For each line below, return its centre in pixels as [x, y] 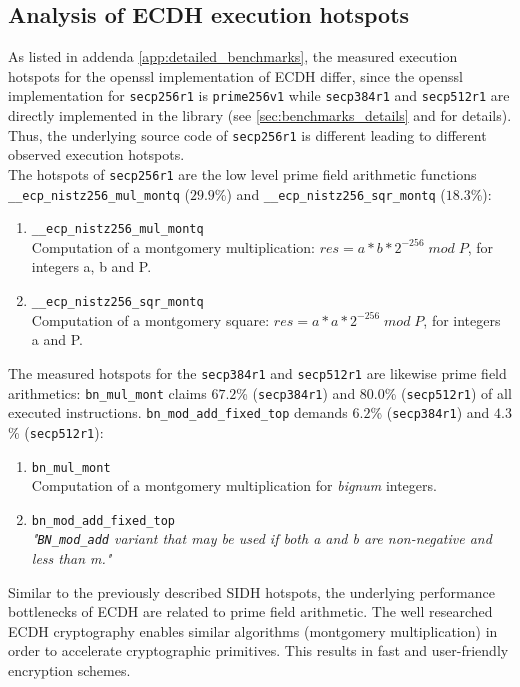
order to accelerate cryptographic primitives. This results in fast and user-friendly [258, 650]
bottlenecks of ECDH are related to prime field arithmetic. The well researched [250, 611]
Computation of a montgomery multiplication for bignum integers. [234, 485]
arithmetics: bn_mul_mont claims [107, 392]
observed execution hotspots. [96, 154]
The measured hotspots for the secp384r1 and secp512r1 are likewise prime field [257, 372]
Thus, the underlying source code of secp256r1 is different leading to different [247, 134]
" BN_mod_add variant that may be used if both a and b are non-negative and [261, 538]
